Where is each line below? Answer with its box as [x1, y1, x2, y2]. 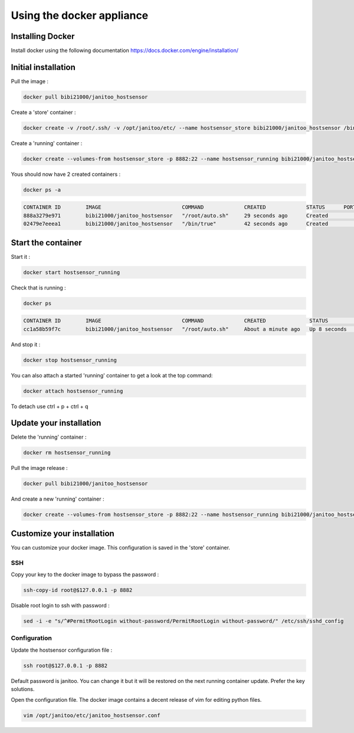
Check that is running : [11, 284, 66, 291]
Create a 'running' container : [11, 139, 83, 147]
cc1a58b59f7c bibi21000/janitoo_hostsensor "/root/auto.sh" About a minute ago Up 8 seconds [23, 326, 348, 333]
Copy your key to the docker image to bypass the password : [11, 571, 159, 578]
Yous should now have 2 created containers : [11, 170, 121, 178]
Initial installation [11, 62, 76, 72]
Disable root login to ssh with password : [11, 602, 110, 609]
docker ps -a [23, 186, 61, 193]
